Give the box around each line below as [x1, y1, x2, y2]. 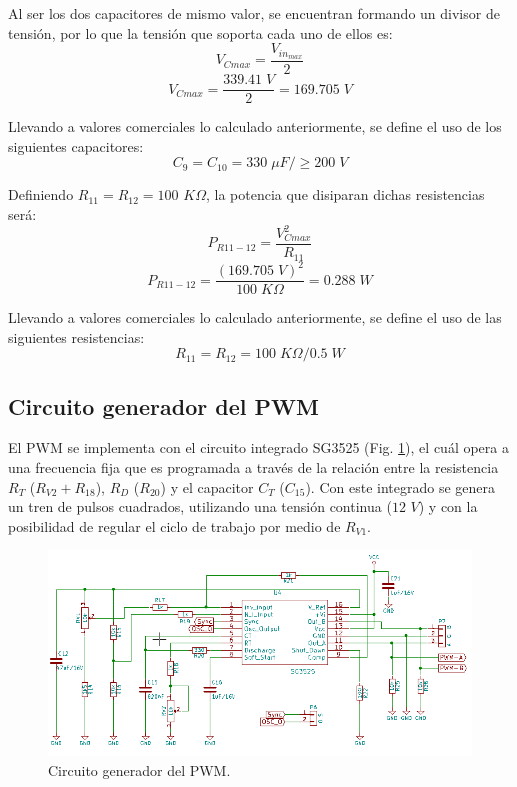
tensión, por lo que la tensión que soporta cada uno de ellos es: [8, 22, 393, 43]
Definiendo [8, 184, 74, 205]
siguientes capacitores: [8, 135, 144, 156]
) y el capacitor [160, 476, 254, 497]
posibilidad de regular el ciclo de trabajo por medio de [8, 515, 341, 536]
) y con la [418, 496, 478, 517]
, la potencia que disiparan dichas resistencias [205, 184, 485, 205]
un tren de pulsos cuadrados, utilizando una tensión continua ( [8, 496, 392, 517]
